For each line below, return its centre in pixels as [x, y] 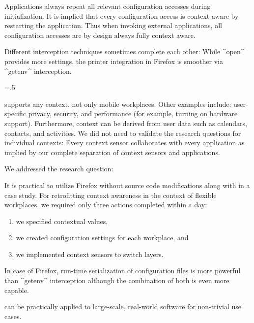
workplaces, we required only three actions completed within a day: [106, 205]
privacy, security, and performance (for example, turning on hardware [133, 113]
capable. [17, 290]
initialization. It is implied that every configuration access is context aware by [122, 16]
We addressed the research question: [59, 169]
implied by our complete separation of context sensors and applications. [112, 152]
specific [15, 113]
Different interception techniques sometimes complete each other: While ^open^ [125, 51]
